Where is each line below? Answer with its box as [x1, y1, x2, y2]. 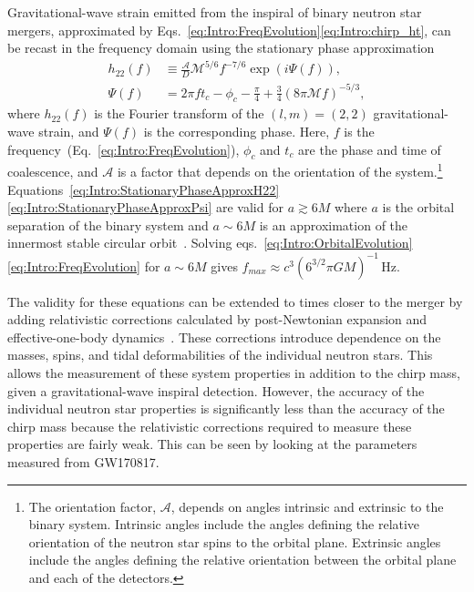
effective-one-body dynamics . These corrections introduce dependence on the [7, 327, 441, 346]
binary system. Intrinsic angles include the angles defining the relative [28, 515, 420, 534]
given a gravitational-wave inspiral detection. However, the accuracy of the [7, 381, 425, 400]
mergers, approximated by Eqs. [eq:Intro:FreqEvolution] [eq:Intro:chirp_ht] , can [7, 20, 451, 39]
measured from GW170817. [7, 452, 160, 471]
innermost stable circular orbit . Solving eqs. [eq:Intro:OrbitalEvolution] [7, 233, 413, 252]
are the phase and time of [298, 139, 441, 158]
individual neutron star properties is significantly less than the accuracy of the [7, 399, 445, 418]
